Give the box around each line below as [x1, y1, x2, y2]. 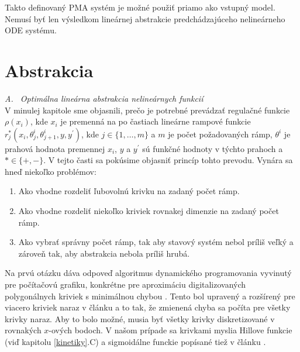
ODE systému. [5, 24, 57, 36]
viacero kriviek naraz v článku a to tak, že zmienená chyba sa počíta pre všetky [5, 301, 291, 313]
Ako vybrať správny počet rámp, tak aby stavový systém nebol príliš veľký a [18, 236, 294, 248]
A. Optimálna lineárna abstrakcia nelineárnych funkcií [5, 92, 204, 104]
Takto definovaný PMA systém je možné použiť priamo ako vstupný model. [5, 1, 275, 13]
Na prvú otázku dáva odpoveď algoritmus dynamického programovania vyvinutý [5, 267, 292, 279]
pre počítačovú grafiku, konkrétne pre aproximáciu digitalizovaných [5, 278, 246, 291]
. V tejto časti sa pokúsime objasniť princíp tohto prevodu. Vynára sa [43, 154, 293, 166]
